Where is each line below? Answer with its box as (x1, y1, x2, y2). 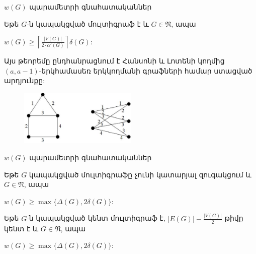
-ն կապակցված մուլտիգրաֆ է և (27, 18, 149, 29)
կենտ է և (4, 223, 39, 233)
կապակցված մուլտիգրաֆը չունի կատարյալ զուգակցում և (29, 169, 251, 179)
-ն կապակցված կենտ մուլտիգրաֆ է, (27, 213, 165, 223)
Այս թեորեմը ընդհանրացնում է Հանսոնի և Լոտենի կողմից (4, 55, 225, 66)
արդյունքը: (4, 75, 45, 86)
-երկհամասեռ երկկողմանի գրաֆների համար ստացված (39, 65, 252, 76)
